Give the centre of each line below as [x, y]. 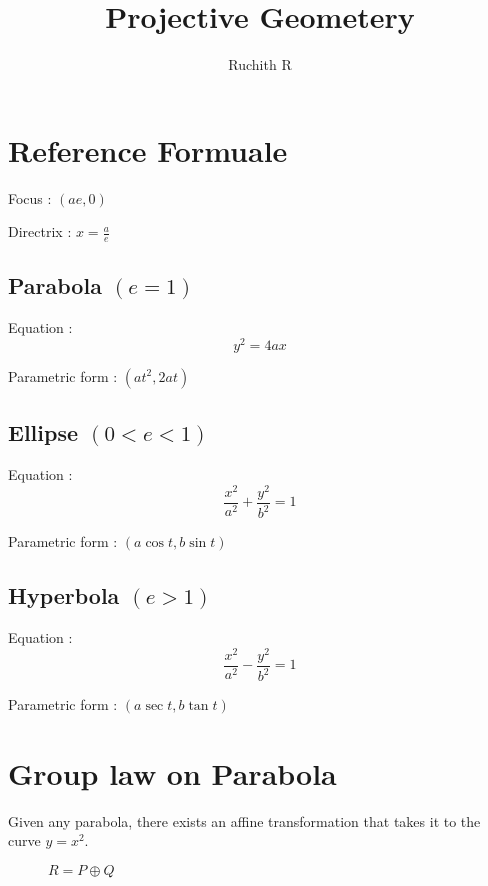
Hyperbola [64, 595]
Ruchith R [260, 64]
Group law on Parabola [172, 772]
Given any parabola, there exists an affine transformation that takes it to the [244, 820]
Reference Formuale [148, 149]
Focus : [30, 197]
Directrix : [40, 231]
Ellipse [43, 432]
